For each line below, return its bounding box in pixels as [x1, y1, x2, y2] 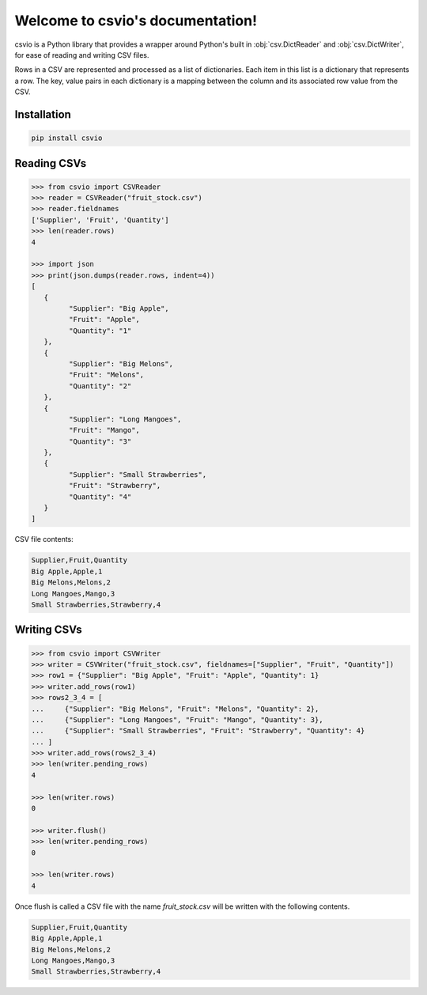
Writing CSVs [14, 623, 82, 637]
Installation [14, 108, 71, 121]
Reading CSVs [14, 157, 87, 170]
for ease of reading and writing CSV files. [14, 50, 149, 59]
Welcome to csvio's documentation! [14, 12, 257, 29]
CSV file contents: [14, 535, 74, 544]
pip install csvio [31, 134, 103, 142]
